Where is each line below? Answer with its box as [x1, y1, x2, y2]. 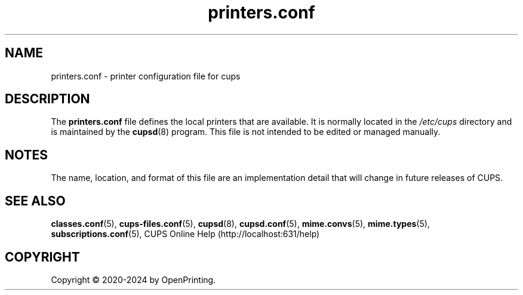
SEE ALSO [5, 193, 66, 208]
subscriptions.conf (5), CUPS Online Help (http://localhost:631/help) [51, 229, 320, 239]
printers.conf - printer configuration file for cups [51, 70, 241, 81]
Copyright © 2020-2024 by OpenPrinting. [51, 274, 216, 285]
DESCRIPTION [5, 91, 90, 107]
